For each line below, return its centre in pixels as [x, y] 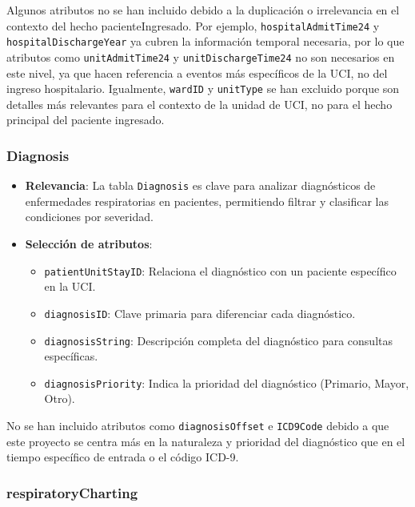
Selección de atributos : [89, 244]
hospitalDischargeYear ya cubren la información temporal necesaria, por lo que [206, 41]
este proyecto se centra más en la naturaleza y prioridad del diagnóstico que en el [206, 441]
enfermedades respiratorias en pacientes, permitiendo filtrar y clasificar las [207, 201]
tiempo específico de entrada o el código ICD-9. [123, 457]
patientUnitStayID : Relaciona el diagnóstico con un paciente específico [220, 270]
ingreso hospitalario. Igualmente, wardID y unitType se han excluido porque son [203, 89]
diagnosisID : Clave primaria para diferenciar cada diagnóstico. [200, 313]
